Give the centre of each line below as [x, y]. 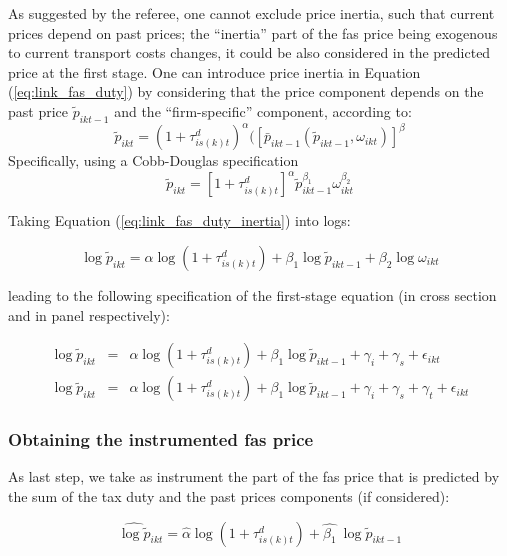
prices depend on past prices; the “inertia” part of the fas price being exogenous [253, 32]
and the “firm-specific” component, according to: [263, 110]
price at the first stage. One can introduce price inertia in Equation [214, 71]
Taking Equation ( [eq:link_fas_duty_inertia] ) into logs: [179, 220]
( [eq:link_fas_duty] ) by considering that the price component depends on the [246, 91]
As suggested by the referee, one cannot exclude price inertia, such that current [251, 13]
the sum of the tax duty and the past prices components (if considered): [229, 496]
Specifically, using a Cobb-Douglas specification [153, 160]
